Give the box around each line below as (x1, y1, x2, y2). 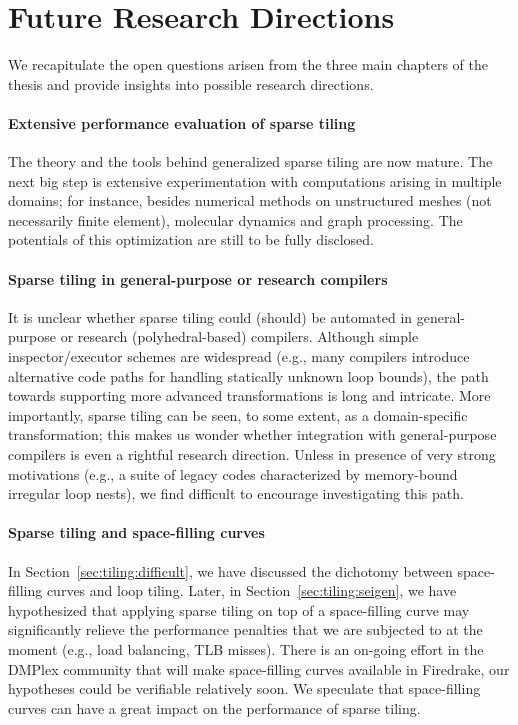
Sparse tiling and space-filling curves (8, 522, 265, 543)
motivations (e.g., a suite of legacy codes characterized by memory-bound (8, 463, 458, 484)
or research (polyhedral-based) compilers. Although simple (60, 326, 419, 347)
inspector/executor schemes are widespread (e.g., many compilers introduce (8, 346, 470, 367)
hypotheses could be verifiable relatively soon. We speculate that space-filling (8, 678, 481, 699)
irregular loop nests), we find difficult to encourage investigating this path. (8, 483, 464, 504)
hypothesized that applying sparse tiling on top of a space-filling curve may (8, 599, 470, 620)
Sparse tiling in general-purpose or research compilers (8, 268, 388, 289)
